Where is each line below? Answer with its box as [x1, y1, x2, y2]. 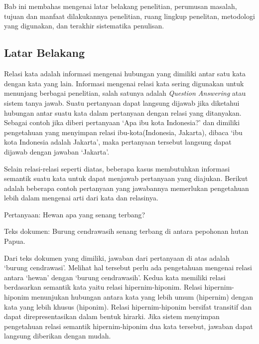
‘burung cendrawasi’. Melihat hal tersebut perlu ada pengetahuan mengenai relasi [4, 262, 252, 273]
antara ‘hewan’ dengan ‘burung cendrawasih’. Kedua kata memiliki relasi [4, 272, 226, 282]
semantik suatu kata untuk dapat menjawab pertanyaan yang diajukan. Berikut [4, 173, 248, 183]
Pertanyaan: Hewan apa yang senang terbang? [4, 209, 145, 219]
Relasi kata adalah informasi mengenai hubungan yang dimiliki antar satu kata [4, 68, 246, 79]
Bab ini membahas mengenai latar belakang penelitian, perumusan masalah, [4, 1, 237, 11]
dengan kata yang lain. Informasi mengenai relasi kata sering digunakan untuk [4, 78, 244, 88]
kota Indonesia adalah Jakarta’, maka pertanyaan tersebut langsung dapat [4, 137, 232, 147]
